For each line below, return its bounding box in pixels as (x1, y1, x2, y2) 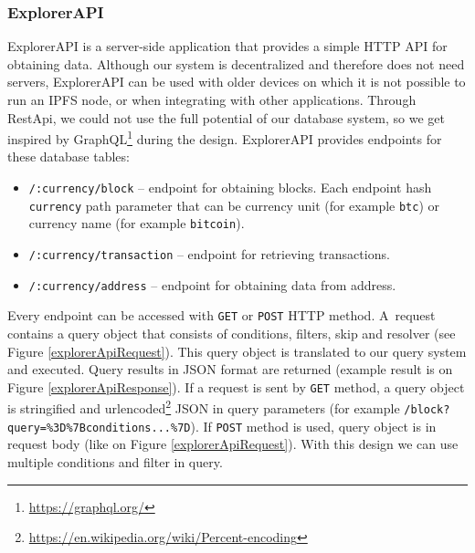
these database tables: (7, 147, 130, 166)
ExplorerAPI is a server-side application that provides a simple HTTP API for (7, 37, 448, 56)
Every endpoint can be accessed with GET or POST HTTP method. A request (7, 306, 436, 325)
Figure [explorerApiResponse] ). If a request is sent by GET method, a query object (7, 377, 465, 396)
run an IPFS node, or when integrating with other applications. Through (7, 90, 417, 109)
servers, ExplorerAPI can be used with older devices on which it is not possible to (7, 72, 466, 91)
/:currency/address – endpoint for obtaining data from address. (28, 275, 396, 294)
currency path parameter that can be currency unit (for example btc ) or (28, 195, 440, 214)
